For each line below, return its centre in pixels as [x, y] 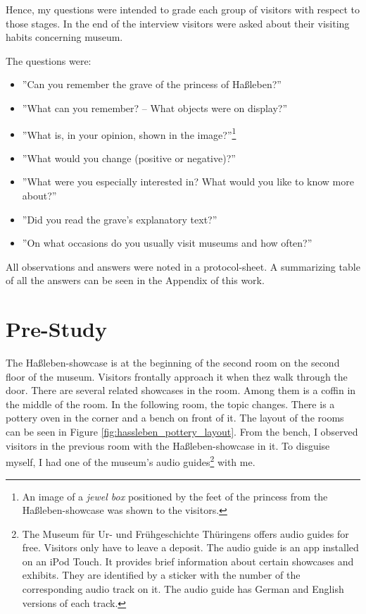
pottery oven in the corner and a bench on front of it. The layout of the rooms [175, 418]
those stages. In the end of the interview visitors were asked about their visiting [178, 23]
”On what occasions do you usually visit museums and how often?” [167, 243]
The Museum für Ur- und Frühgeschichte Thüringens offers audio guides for [185, 533]
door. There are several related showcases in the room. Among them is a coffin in [181, 390]
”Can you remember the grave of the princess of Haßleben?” [152, 84]
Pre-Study [56, 329]
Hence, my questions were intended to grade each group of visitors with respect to [183, 9]
